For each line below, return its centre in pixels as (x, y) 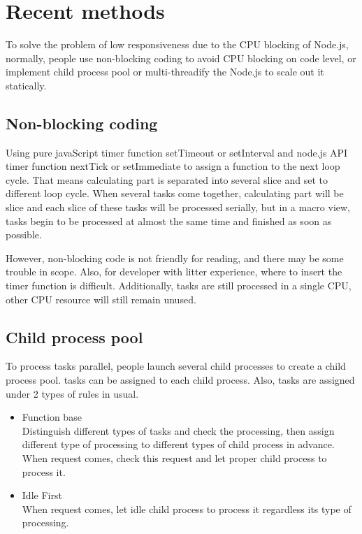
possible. (24, 234)
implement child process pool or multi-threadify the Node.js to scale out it (165, 72)
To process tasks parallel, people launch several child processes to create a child (176, 366)
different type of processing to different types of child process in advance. (178, 444)
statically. (26, 85)
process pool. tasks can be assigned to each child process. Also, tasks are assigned (180, 380)
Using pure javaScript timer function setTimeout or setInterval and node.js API (177, 152)
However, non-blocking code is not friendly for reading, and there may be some (175, 258)
